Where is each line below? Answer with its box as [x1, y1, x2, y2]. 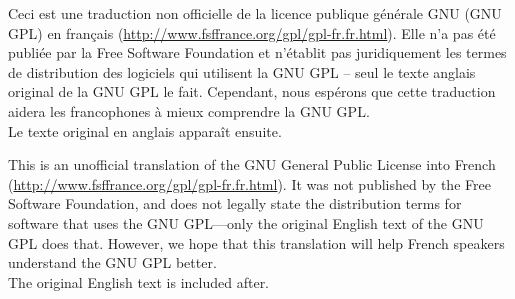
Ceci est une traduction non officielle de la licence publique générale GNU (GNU [8, 3, 502, 23]
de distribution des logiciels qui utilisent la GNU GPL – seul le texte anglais [8, 61, 476, 82]
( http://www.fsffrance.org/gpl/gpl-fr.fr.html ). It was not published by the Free [8, 173, 491, 194]
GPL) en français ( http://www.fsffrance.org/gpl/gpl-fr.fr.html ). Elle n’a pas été [8, 22, 496, 43]
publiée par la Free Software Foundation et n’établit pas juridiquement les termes [8, 42, 507, 63]
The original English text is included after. [8, 271, 270, 292]
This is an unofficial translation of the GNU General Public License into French [8, 154, 496, 175]
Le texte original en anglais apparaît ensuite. [8, 120, 282, 141]
